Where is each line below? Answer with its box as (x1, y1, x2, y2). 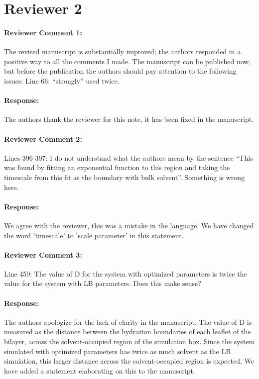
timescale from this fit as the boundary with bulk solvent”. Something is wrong (4, 172, 245, 182)
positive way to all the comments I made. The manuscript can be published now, (4, 56, 251, 66)
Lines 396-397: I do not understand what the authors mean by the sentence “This (4, 152, 253, 163)
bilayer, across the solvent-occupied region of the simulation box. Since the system (4, 336, 255, 347)
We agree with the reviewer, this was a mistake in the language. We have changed (4, 220, 254, 230)
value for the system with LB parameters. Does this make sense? (4, 278, 201, 288)
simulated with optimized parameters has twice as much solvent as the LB (4, 346, 231, 356)
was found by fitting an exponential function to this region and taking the (4, 162, 230, 173)
